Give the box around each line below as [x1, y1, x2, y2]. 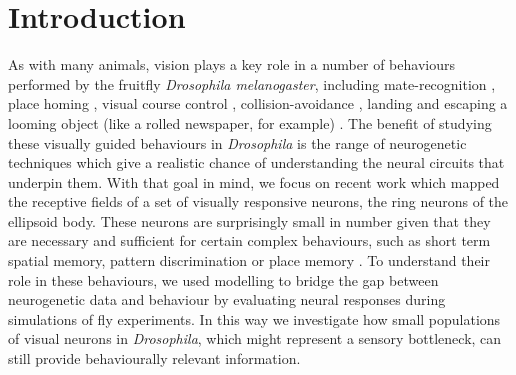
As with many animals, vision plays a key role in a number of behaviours [8, 54, 455, 75]
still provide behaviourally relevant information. [8, 348, 301, 369]
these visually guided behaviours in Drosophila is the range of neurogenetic [8, 132, 467, 153]
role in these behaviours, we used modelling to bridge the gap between [8, 269, 439, 290]
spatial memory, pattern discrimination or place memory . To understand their [8, 250, 490, 271]
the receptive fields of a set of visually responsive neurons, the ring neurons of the [8, 191, 509, 212]
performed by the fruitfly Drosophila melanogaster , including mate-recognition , [8, 73, 496, 94]
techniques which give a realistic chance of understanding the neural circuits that [8, 152, 505, 173]
